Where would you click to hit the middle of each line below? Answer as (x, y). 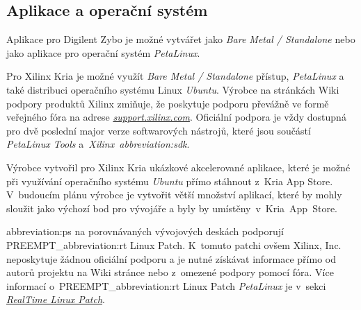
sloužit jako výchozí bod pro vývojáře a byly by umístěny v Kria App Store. (172, 208)
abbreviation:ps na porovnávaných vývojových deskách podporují (145, 231)
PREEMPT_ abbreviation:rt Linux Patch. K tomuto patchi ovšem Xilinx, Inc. (174, 244)
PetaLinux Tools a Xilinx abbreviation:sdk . (98, 144)
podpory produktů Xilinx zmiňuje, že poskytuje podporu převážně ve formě (168, 103)
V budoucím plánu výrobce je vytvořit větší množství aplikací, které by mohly (174, 195)
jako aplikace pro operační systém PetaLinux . (103, 52)
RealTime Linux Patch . (56, 299)
